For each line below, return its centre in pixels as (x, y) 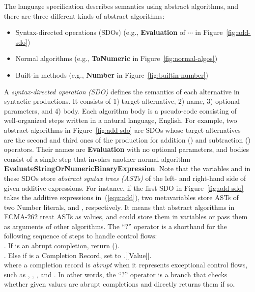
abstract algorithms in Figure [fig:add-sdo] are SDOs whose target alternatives (122, 130)
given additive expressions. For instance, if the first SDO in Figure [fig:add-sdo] (124, 188)
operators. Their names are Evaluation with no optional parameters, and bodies (127, 149)
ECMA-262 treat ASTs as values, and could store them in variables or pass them (126, 217)
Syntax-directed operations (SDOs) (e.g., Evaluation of (100, 32)
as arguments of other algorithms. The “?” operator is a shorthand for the (115, 226)
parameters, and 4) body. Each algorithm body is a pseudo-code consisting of (120, 110)
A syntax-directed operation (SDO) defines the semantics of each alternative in (122, 91)
